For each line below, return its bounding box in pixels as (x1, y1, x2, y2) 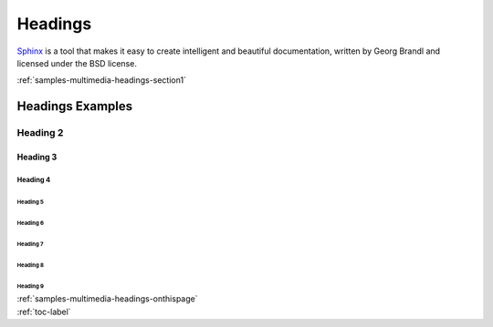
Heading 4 (16, 175, 51, 184)
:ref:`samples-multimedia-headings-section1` (16, 75, 187, 86)
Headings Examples (16, 98, 133, 114)
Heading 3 (16, 151, 58, 162)
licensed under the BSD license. (16, 57, 137, 68)
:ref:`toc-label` (16, 306, 72, 317)
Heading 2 (16, 127, 64, 139)
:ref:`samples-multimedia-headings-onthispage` (16, 293, 198, 304)
